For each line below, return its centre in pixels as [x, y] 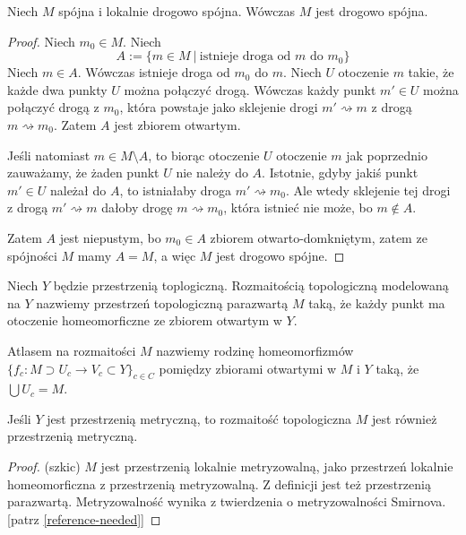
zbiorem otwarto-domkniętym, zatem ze [319, 237]
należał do [78, 190]
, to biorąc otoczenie [204, 155]
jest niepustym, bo [110, 237]
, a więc [175, 255]
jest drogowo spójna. [372, 11]
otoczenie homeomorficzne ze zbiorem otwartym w [145, 320]
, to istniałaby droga [176, 190]
